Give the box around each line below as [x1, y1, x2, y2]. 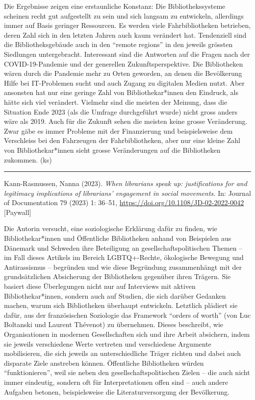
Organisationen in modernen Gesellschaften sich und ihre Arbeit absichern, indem [4, 329, 250, 339]
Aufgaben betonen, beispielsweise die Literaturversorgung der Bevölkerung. [4, 386, 229, 397]
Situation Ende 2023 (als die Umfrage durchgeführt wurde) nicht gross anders [4, 106, 237, 117]
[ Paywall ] [4, 207, 31, 217]
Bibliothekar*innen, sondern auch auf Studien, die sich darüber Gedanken [4, 290, 226, 301]
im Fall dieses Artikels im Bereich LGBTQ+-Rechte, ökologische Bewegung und [4, 252, 244, 262]
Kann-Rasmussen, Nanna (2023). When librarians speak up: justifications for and [4, 178, 247, 188]
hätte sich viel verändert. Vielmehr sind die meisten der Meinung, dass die [4, 96, 228, 107]
